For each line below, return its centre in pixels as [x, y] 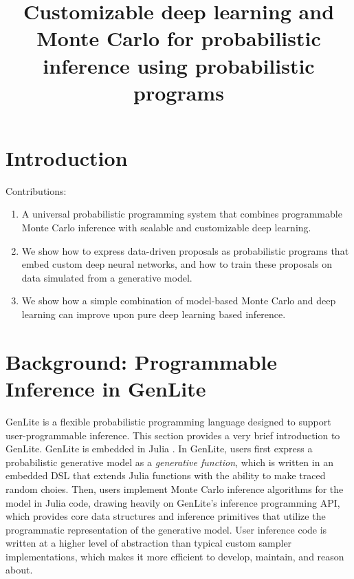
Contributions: [36, 190]
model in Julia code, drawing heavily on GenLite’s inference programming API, [173, 502]
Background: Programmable [142, 361]
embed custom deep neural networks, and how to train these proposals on [177, 264]
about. [19, 570]
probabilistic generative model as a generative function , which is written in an [169, 462]
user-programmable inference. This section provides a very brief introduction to [173, 435]
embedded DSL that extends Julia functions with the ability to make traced [166, 475]
